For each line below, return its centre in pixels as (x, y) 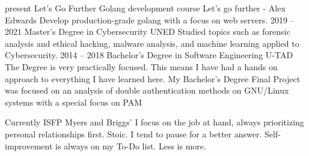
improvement (29, 145)
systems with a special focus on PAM (74, 102)
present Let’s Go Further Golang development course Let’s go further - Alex (145, 8)
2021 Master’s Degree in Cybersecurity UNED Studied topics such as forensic (148, 31)
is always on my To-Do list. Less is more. (131, 145)
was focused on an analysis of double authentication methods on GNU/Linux (147, 90)
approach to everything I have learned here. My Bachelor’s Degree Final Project (153, 78)
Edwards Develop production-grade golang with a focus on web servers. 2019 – (150, 19)
